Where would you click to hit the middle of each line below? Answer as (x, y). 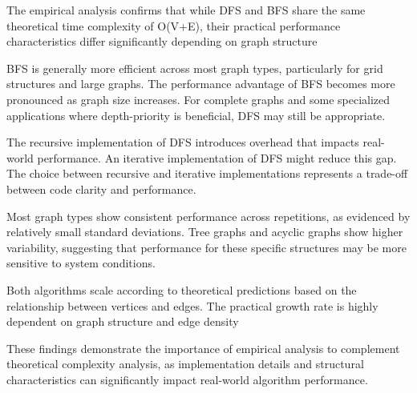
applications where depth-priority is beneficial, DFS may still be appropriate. (196, 115)
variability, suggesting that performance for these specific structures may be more (206, 247)
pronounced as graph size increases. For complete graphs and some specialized (198, 99)
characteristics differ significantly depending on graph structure (162, 41)
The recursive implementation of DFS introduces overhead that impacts (183, 142)
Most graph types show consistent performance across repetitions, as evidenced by (208, 216)
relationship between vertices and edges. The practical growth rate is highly (192, 305)
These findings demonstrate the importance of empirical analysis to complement (203, 348)
